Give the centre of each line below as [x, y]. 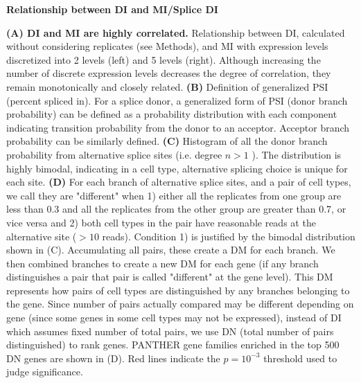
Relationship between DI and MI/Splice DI [112, 9]
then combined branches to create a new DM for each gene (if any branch [162, 263]
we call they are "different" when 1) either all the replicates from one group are [174, 195]
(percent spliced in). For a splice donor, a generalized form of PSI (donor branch [177, 100]
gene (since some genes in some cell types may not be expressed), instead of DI [174, 318]
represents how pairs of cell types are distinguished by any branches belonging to [178, 290]
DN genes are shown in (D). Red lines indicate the [113, 358]
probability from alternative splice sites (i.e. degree [114, 154]
